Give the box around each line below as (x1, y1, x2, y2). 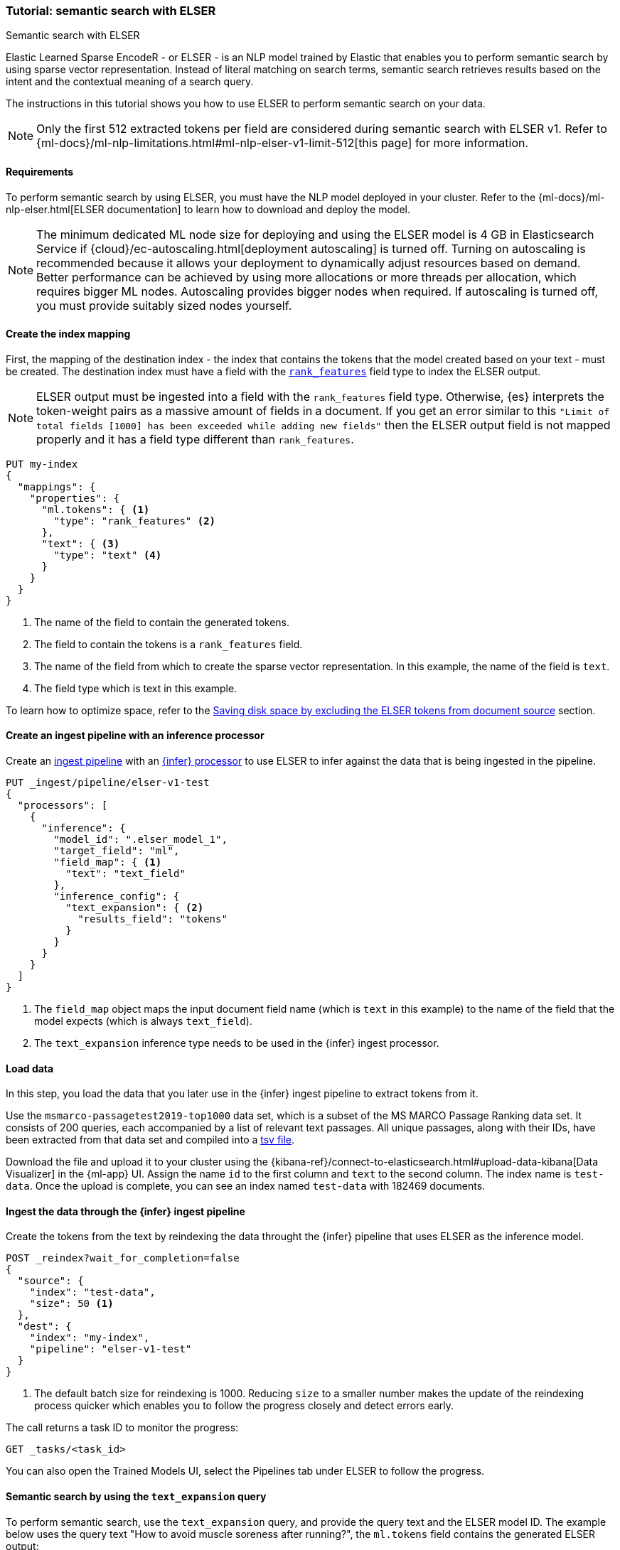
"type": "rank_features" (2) (53, 515, 216, 527)
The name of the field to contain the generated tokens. (34, 615, 290, 628)
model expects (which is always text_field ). (34, 1015, 252, 1028)
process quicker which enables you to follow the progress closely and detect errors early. (34, 1399, 454, 1412)
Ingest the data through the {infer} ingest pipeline (6, 1205, 245, 1217)
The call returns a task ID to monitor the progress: (6, 1421, 239, 1434)
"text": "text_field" (65, 868, 186, 880)
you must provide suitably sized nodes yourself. (36, 298, 292, 313)
